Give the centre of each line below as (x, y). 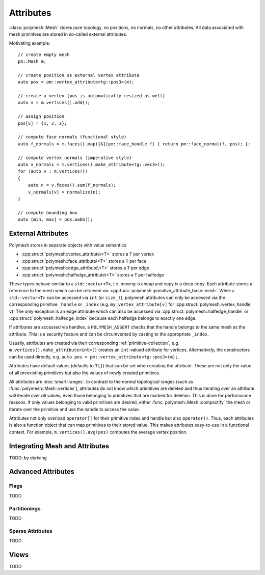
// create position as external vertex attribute (79, 75)
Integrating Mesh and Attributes (59, 446)
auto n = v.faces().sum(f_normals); (72, 185)
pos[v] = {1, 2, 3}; (42, 123)
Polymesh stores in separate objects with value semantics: (68, 245)
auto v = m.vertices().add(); (54, 103)
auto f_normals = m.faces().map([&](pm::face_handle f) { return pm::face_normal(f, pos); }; (134, 144)
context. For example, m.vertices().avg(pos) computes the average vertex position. (98, 432)
